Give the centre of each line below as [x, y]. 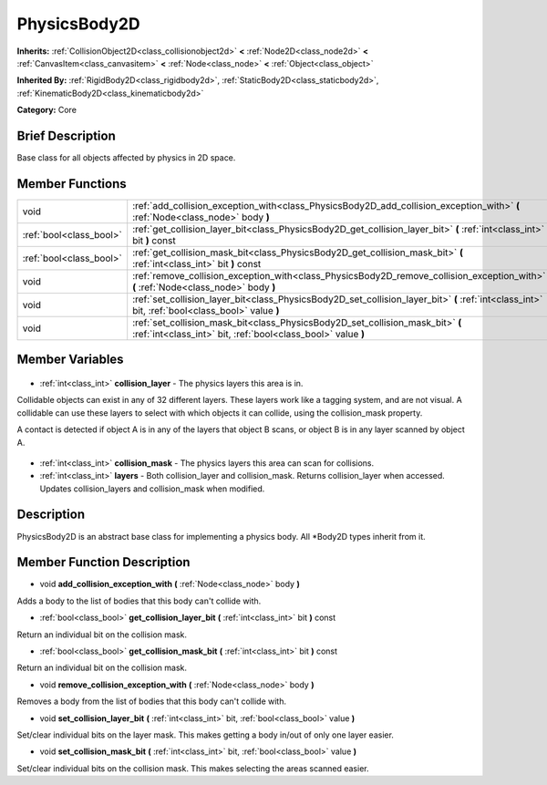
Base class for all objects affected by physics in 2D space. [126, 158]
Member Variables [70, 360]
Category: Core [47, 110]
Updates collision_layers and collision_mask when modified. [152, 489]
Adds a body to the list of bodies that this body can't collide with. [139, 601]
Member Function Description [103, 562]
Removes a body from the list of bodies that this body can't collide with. [152, 701]
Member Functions [72, 184]
